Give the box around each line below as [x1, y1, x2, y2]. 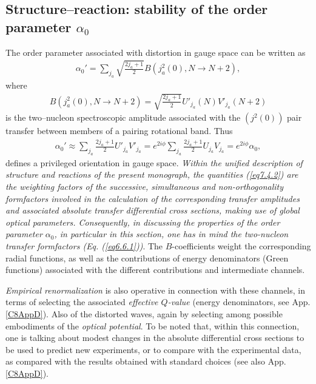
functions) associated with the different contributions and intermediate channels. [5, 263, 305, 276]
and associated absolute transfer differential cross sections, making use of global [5, 204, 300, 217]
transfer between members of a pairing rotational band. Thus [5, 124, 233, 137]
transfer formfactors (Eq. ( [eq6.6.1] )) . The [5, 239, 163, 252]
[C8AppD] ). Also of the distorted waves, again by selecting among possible [5, 307, 283, 320]
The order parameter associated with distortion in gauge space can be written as [5, 45, 306, 58]
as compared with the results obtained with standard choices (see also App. [5, 355, 286, 368]
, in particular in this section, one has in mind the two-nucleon [54, 227, 289, 240]
